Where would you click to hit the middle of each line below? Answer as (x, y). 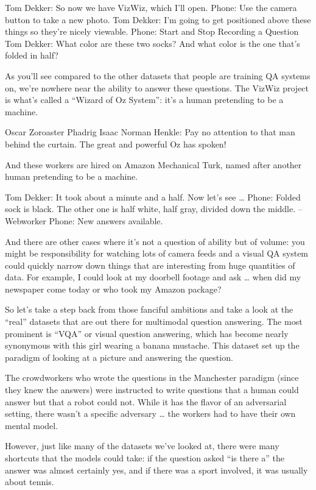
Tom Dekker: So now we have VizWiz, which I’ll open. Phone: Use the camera (151, 7)
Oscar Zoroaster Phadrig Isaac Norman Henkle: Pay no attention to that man (150, 132)
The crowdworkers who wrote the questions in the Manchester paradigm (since (152, 378)
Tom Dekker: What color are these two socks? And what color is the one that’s (153, 43)
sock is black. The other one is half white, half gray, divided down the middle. (150, 209)
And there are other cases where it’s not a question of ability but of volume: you (155, 241)
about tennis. (30, 482)
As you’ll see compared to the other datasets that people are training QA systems (158, 75)
